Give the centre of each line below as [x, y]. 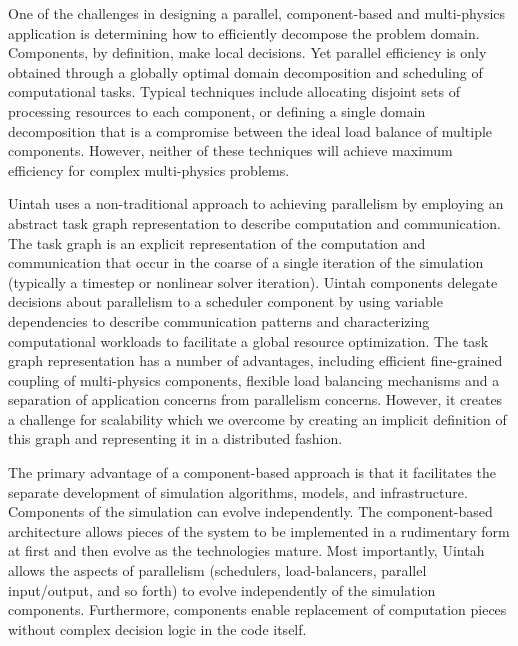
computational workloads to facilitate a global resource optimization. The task [248, 340]
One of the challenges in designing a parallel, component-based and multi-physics [257, 13]
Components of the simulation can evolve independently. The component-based [250, 511]
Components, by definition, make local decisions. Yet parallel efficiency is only [247, 52]
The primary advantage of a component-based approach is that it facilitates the [252, 472]
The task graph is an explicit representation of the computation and [217, 242]
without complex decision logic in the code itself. [157, 628]
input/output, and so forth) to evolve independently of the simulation [222, 589]
